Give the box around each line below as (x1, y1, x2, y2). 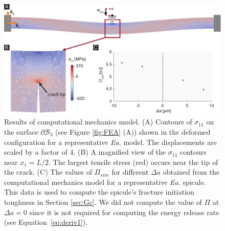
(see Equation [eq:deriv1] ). (4, 217, 88, 227)
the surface (4, 126, 38, 137)
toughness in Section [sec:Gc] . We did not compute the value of (4, 197, 202, 207)
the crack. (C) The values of (4, 166, 92, 177)
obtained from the (163, 166, 219, 177)
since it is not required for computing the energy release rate (29, 206, 219, 217)
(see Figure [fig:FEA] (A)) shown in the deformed (55, 126, 211, 137)
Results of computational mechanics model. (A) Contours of (4, 116, 192, 127)
